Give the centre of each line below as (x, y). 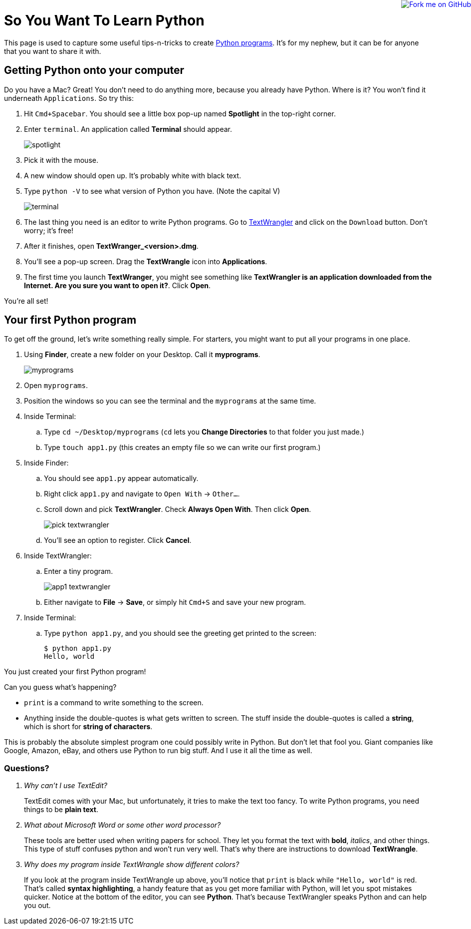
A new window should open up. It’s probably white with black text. (133, 175)
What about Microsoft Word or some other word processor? (122, 825)
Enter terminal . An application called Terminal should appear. (128, 129)
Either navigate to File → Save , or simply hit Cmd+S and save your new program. (175, 602)
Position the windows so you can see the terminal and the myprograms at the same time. (170, 401)
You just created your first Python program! (75, 672)
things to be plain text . (61, 810)
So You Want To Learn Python (104, 20)
